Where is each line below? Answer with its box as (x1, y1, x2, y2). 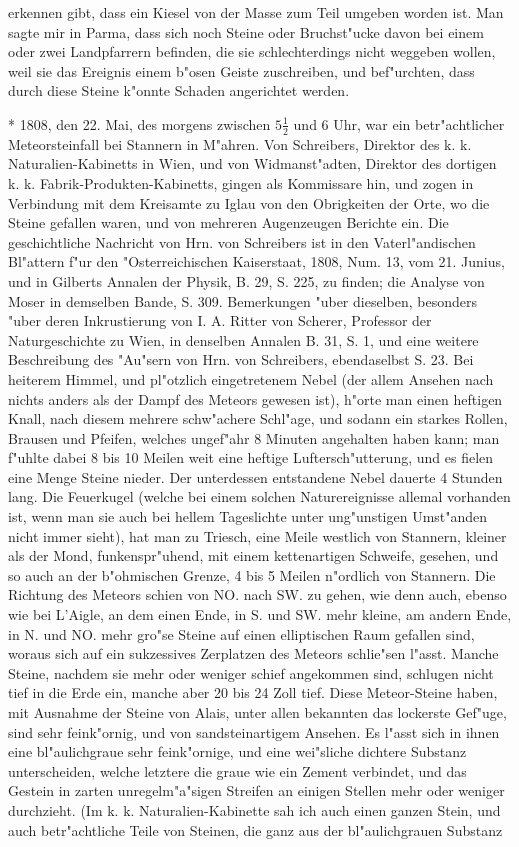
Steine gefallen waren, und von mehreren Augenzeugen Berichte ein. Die (8, 212, 449, 233)
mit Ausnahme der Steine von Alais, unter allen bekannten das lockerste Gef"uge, (8, 702, 507, 723)
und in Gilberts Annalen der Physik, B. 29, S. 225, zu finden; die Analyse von (8, 270, 485, 291)
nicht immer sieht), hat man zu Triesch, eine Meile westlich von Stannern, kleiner (8, 525, 507, 546)
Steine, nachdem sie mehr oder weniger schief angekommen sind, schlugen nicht (8, 662, 494, 683)
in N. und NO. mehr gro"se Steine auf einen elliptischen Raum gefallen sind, (8, 623, 475, 644)
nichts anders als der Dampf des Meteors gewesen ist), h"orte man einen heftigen (8, 388, 503, 409)
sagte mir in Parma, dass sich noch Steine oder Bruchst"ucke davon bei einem (8, 21, 484, 42)
